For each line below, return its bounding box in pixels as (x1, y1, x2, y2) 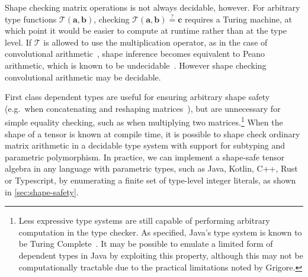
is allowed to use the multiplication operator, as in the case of (43, 36, 268, 48)
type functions (5, 12, 57, 25)
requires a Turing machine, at (185, 12, 293, 25)
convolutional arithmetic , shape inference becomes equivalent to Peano (5, 47, 265, 60)
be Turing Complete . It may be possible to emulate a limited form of (18, 237, 273, 250)
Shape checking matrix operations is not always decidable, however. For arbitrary (5, 1, 300, 13)
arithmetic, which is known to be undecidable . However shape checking (5, 59, 267, 71)
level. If (5, 36, 32, 48)
